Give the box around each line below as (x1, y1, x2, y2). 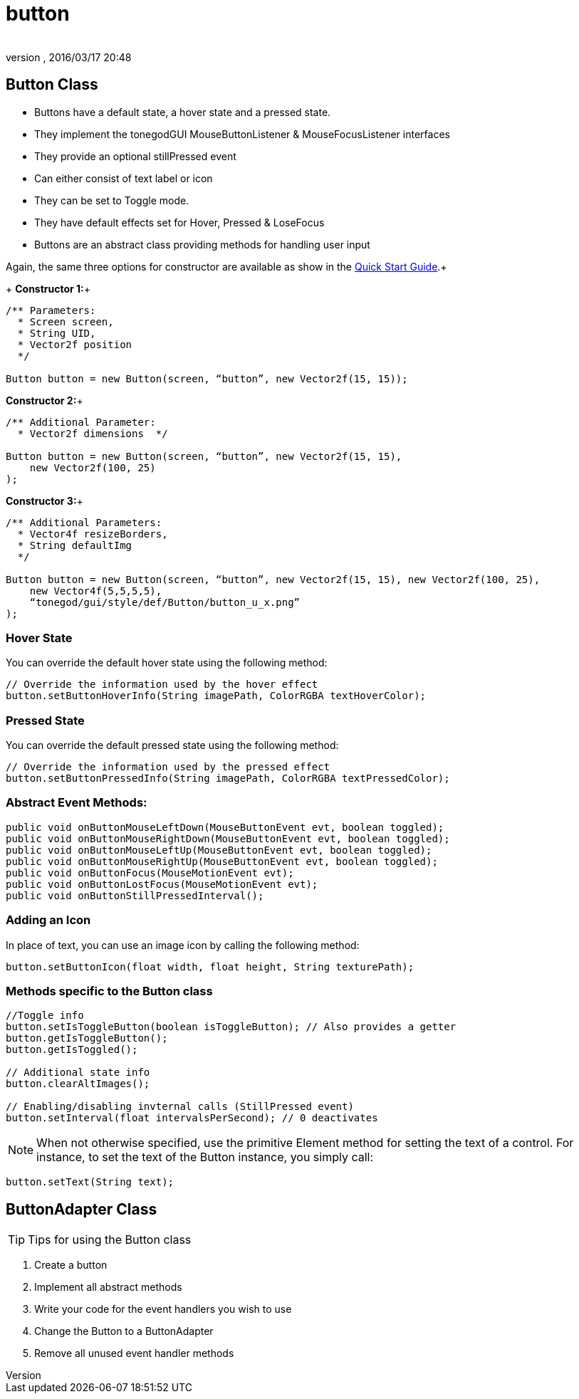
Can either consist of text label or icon (34, 172, 213, 184)
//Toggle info (6, 1010, 84, 1022)
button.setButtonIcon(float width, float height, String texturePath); (6, 960, 414, 973)
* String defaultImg (17, 539, 132, 551)
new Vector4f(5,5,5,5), (29, 585, 162, 597)
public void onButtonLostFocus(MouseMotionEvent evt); (6, 878, 318, 890)
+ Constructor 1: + (6, 282, 91, 295)
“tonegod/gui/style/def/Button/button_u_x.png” (29, 596, 301, 608)
